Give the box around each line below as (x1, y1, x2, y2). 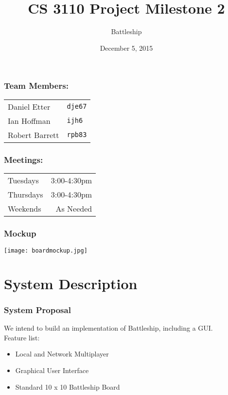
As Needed (55, 202, 92, 214)
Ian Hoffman (8, 115, 51, 126)
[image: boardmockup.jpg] (4, 247, 88, 255)
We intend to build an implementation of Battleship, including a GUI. (4, 323, 213, 333)
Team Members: (4, 79, 69, 92)
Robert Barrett (8, 129, 59, 140)
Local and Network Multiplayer (15, 349, 109, 359)
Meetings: (4, 153, 43, 165)
